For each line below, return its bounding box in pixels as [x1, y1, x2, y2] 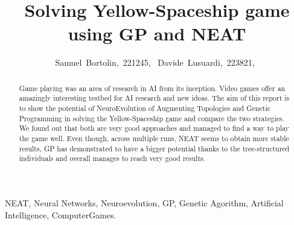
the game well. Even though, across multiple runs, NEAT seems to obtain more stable [19, 133, 289, 143]
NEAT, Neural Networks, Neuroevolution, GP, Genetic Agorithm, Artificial [5, 196, 284, 209]
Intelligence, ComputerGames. [5, 208, 117, 221]
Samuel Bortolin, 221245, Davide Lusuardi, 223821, [55, 56, 255, 69]
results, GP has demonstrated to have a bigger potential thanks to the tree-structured [19, 143, 290, 153]
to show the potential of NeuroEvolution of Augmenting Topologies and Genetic [19, 103, 271, 113]
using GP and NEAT [68, 21, 246, 46]
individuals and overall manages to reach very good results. [19, 153, 206, 163]
